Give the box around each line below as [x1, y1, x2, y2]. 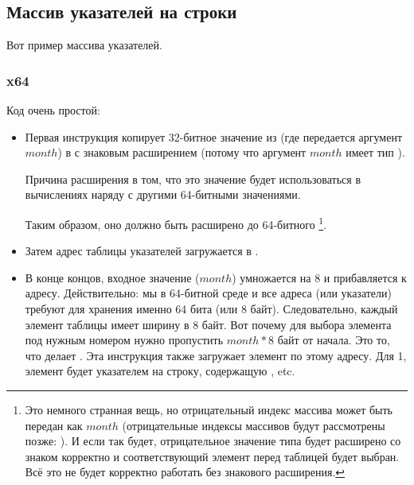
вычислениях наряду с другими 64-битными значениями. [25, 186, 301, 203]
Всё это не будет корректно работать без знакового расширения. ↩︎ [25, 464, 346, 480]
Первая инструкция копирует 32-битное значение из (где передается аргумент [25, 128, 402, 145]
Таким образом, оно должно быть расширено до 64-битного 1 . [25, 213, 327, 232]
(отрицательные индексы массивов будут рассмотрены [122, 417, 385, 433]
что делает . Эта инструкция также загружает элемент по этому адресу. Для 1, [25, 347, 407, 363]
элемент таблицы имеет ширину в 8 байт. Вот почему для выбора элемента [25, 316, 392, 332]
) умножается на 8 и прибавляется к [232, 269, 407, 285]
